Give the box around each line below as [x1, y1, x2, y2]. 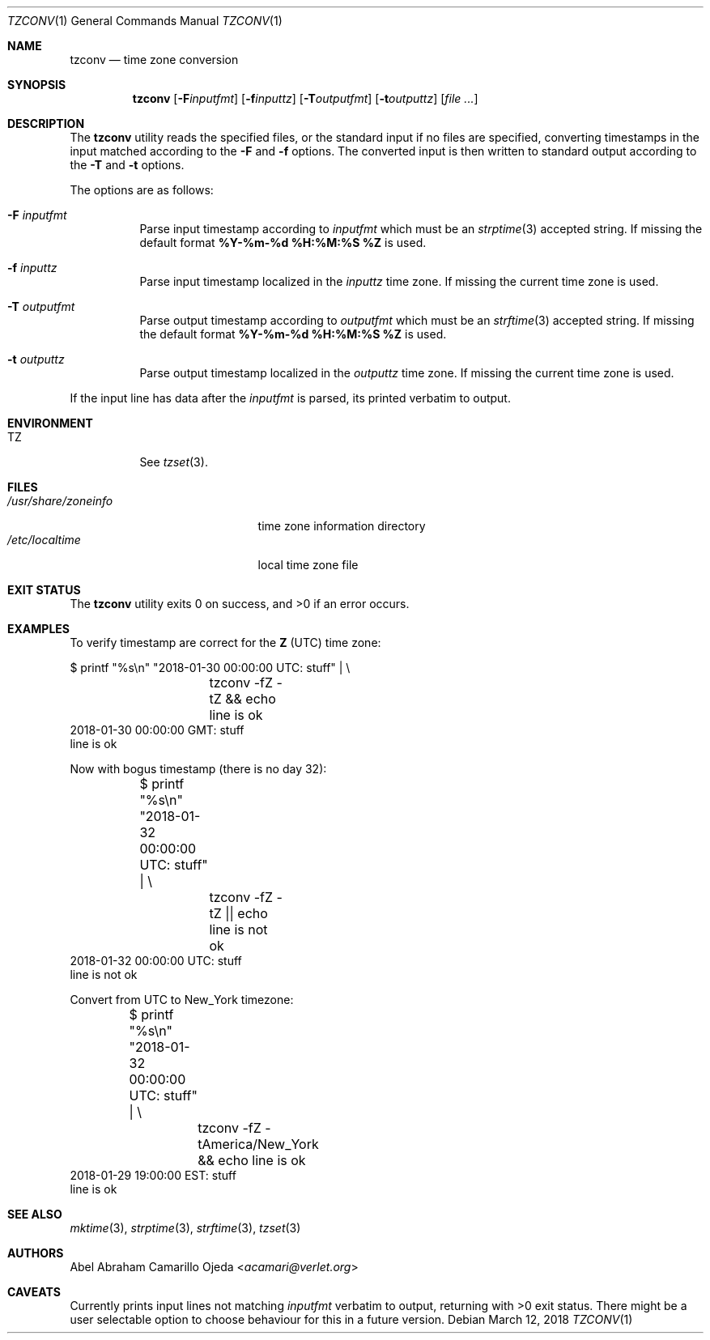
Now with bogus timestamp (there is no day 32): [70, 762, 327, 776]
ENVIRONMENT [7, 416, 93, 430]
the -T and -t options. [70, 158, 185, 172]
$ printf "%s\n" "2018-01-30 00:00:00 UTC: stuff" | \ [70, 661, 351, 674]
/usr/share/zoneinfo [7, 494, 113, 508]
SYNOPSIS [7, 78, 66, 91]
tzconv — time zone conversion [70, 53, 239, 66]
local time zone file [257, 558, 359, 572]
